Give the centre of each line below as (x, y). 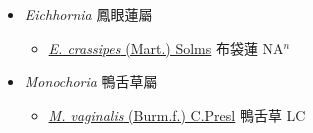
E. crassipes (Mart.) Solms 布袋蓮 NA (166, 47)
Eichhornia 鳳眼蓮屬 (88, 14)
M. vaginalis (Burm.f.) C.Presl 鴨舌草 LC (177, 114)
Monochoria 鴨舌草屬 (91, 81)
